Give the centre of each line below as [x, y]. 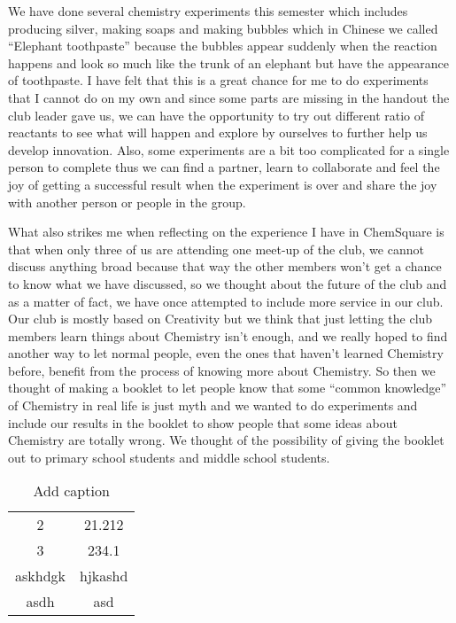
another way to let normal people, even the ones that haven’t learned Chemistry [226, 353]
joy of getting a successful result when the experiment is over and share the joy [223, 184]
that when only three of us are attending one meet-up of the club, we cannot [216, 249]
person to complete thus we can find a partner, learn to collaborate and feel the [224, 167]
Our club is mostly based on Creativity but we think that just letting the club [220, 319]
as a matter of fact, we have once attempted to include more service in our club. [226, 301]
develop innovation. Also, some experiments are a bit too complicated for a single [229, 149]
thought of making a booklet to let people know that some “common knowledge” [228, 388]
